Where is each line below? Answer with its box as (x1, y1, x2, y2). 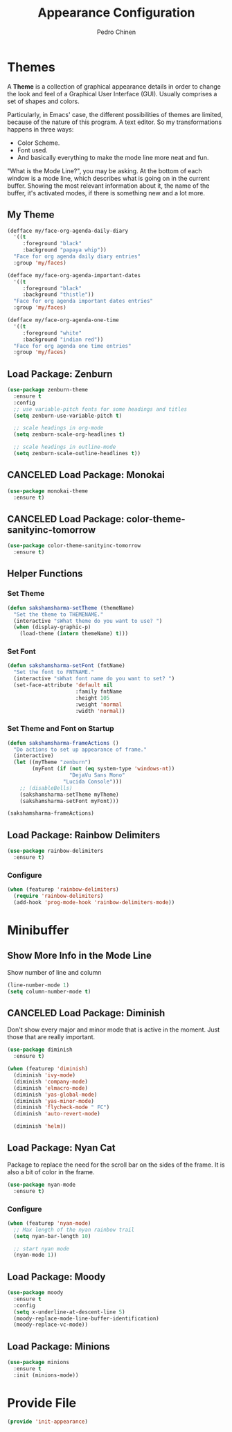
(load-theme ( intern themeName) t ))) (19, 630, 129, 637)
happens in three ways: (7, 125, 74, 133)
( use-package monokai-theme (7, 487, 89, 495)
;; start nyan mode (13, 1245, 70, 1252)
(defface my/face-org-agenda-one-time (7, 317, 119, 324)
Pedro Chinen (96, 28, 136, 36)
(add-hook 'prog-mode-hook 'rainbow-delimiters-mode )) (13, 899, 175, 905)
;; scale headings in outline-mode (13, 443, 116, 451)
